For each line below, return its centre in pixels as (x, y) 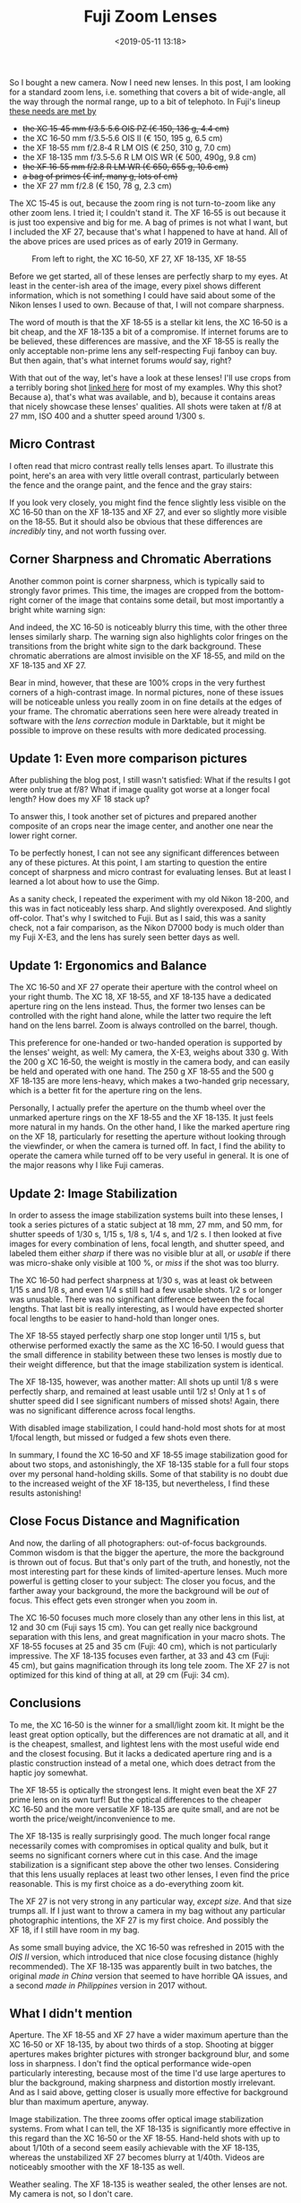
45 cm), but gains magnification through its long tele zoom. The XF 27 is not (150, 1665)
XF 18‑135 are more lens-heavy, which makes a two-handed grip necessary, (149, 1081)
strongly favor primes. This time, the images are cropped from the (131, 590)
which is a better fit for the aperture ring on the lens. (106, 1091)
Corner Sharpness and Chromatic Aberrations (141, 559)
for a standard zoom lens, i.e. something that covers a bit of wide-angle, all (148, 92)
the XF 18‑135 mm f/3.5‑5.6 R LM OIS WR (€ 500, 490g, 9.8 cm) (139, 157)
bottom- (269, 590)
